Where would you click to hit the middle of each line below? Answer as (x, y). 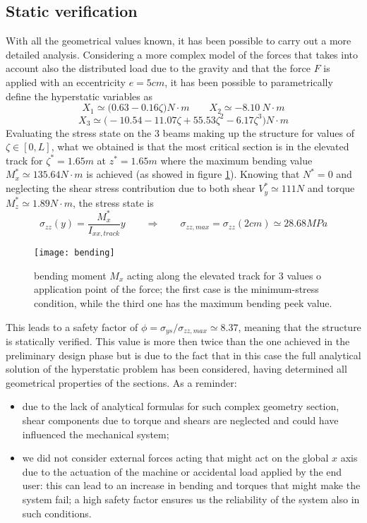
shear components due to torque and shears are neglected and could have (180, 420)
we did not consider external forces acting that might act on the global (175, 458)
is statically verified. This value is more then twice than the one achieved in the (178, 341)
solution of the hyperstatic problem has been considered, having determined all (176, 369)
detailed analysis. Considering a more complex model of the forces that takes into (182, 54)
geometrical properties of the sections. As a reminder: (121, 382)
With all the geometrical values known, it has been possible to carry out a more (179, 41)
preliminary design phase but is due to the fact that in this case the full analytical (183, 355)
